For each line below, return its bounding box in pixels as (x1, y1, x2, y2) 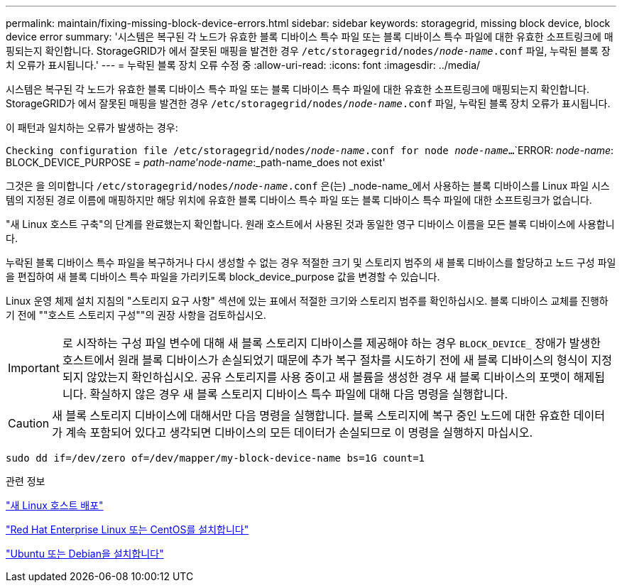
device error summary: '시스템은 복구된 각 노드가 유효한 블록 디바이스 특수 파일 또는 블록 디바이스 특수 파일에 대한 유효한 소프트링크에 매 (6, 31, 613, 43)
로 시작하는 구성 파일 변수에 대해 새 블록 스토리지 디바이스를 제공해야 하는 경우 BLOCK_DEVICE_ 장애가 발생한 (62, 336, 601, 350)
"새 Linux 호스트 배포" (6, 499, 104, 511)
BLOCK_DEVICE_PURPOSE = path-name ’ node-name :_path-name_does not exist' (6, 156, 386, 168)
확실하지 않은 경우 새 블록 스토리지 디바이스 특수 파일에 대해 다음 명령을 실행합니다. (89, 387, 508, 401)
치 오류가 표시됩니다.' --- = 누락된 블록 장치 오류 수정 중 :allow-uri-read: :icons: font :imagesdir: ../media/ (6, 59, 481, 71)
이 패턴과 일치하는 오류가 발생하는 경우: (6, 121, 178, 134)
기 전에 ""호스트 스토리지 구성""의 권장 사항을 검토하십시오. (6, 309, 266, 321)
